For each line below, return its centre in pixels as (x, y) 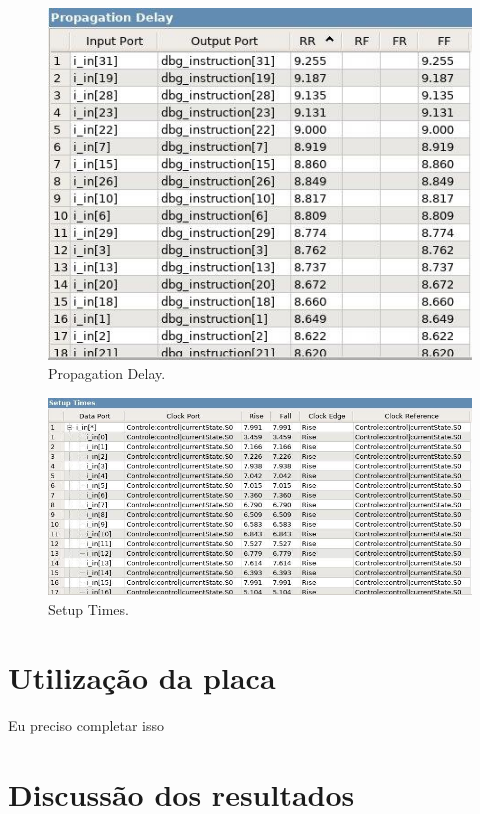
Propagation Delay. (107, 373)
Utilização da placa (142, 677)
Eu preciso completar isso (86, 725)
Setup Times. (88, 608)
